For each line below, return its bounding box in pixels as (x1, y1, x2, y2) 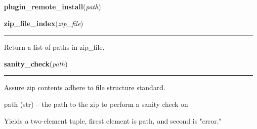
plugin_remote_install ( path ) (4, 1, 101, 11)
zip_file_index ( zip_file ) (4, 18, 84, 28)
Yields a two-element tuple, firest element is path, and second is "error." (4, 115, 221, 126)
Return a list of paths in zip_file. (4, 42, 105, 52)
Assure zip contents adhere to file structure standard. (4, 82, 166, 93)
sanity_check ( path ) (4, 58, 68, 68)
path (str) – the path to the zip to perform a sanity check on (4, 98, 188, 109)
